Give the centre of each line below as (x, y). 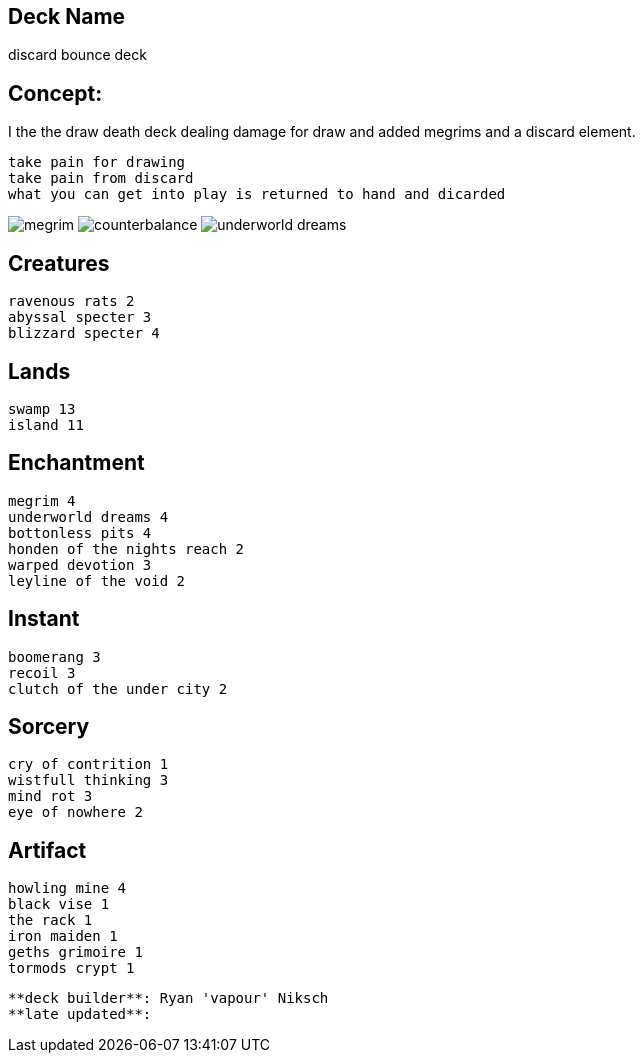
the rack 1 (50, 920)
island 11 (46, 424)
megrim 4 (42, 500)
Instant (44, 619)
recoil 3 (42, 672)
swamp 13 (42, 408)
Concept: (55, 93)
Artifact (47, 850)
